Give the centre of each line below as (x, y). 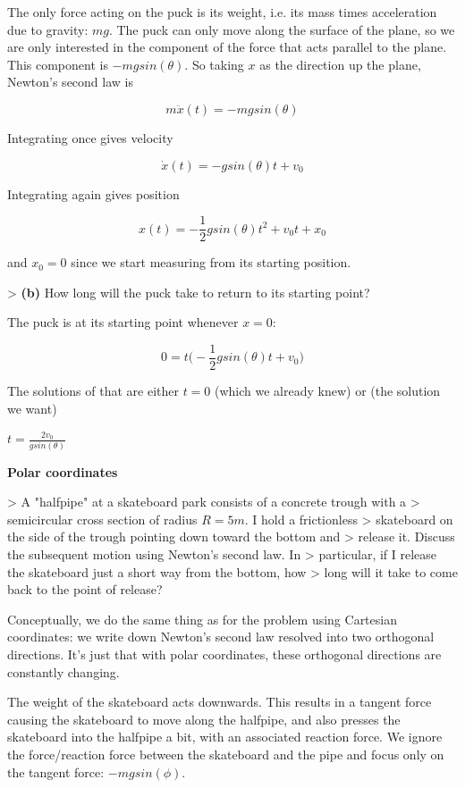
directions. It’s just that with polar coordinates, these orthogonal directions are (224, 654)
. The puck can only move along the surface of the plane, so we (282, 29)
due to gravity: (48, 29)
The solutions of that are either (93, 391)
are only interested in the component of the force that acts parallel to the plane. (227, 47)
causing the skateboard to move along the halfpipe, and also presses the (204, 719)
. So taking (214, 64)
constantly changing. (63, 671)
